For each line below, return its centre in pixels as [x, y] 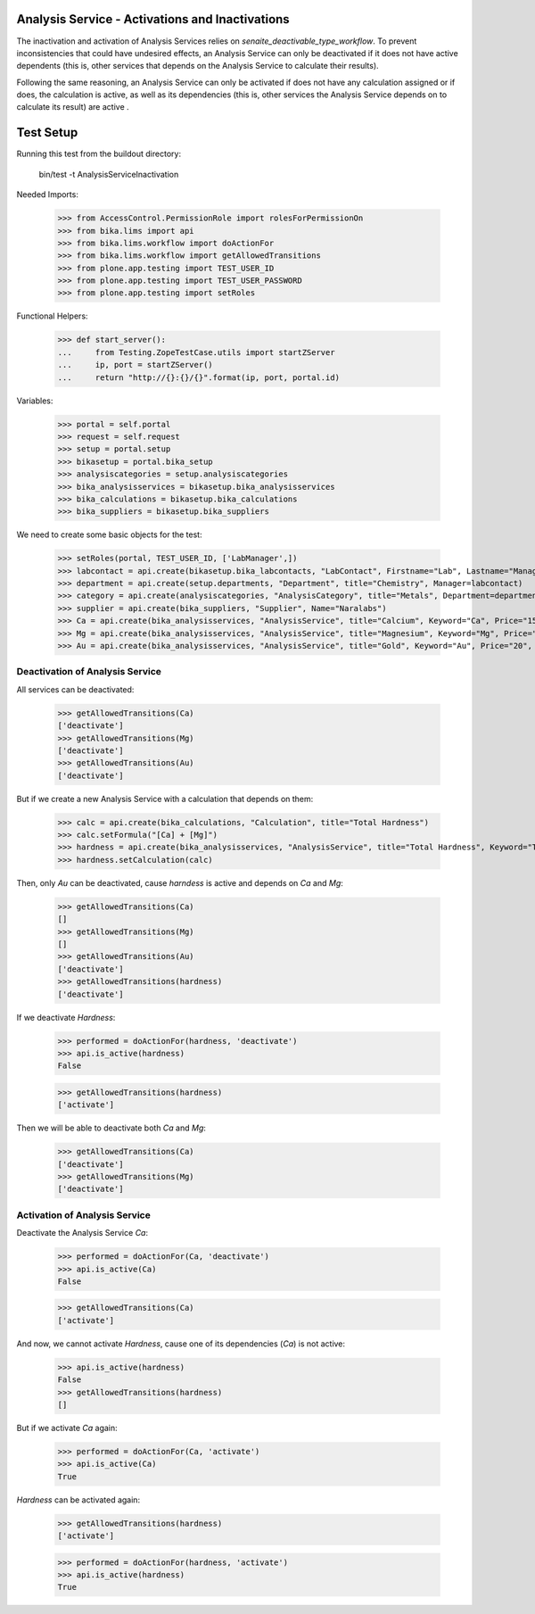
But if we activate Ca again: [67, 1428]
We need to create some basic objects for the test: [109, 534]
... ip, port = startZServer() [135, 365]
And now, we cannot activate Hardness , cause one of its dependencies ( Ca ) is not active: [181, 1344]
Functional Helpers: [52, 316]
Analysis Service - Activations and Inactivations [153, 19]
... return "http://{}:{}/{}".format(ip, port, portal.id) [199, 377]
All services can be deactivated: [75, 689]
